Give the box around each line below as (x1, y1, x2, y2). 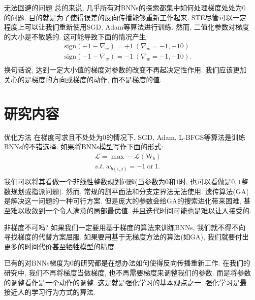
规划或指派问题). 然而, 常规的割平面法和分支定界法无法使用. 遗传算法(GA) (10, 186, 249, 196)
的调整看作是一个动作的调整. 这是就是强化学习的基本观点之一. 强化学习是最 (4, 277, 247, 287)
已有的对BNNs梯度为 (4, 258, 70, 268)
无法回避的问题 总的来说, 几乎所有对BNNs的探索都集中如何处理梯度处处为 (4, 2, 242, 12)
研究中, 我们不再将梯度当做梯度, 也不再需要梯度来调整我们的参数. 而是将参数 (4, 267, 251, 277)
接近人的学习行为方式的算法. (4, 287, 96, 297)
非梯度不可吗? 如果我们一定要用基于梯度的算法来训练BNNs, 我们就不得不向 (4, 222, 246, 232)
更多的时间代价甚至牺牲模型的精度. (4, 241, 116, 251)
